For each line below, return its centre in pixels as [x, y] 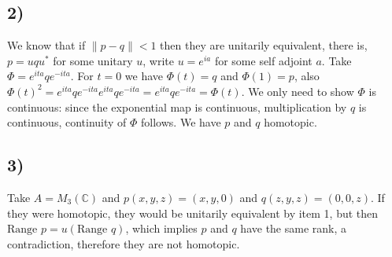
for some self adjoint [263, 60]
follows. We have [181, 122]
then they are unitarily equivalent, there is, [264, 45]
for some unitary [93, 60]
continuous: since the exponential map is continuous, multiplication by [177, 106]
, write [159, 60]
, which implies [161, 228]
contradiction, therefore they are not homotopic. [124, 243]
